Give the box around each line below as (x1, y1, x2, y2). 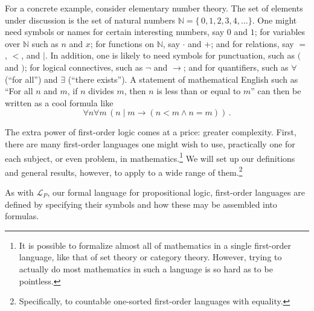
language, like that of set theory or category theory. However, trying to (19, 251, 282, 263)
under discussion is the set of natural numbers (5, 13, 176, 26)
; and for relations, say (211, 37, 294, 50)
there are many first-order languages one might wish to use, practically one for (5, 137, 295, 150)
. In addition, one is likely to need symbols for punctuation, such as (45, 49, 295, 62)
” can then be (251, 85, 301, 97)
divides (88, 85, 114, 97)
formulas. (5, 210, 39, 222)
